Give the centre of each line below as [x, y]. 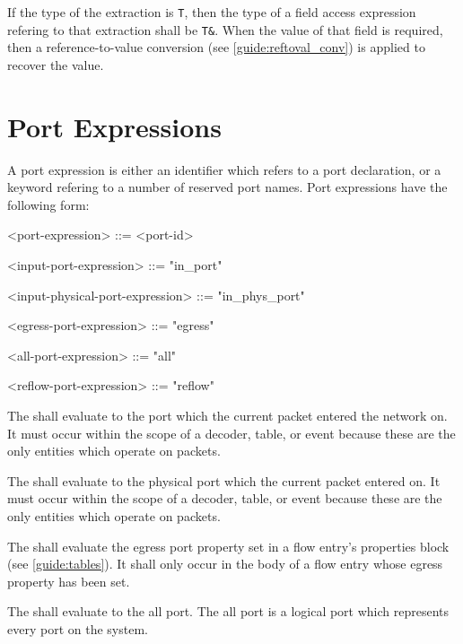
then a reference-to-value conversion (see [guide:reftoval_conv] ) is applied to [216, 47]
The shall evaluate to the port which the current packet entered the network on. [227, 415]
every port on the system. [78, 628]
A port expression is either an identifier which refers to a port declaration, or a [224, 169]
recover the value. [56, 64]
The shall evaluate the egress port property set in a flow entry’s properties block [228, 546]
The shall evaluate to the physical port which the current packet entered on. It [224, 480]
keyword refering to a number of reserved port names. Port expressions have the [227, 187]
